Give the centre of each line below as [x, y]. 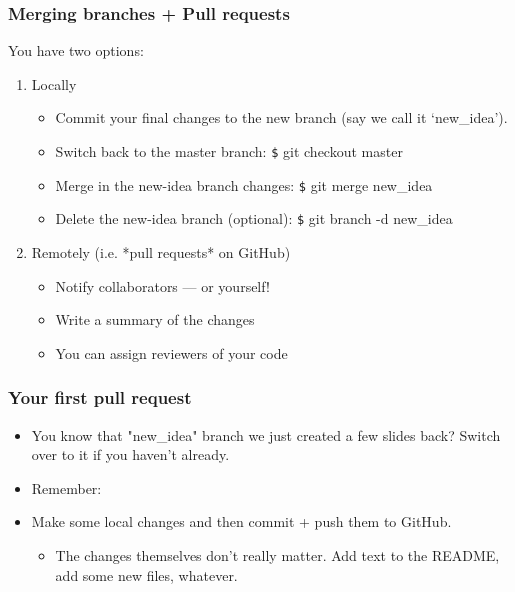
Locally [54, 83]
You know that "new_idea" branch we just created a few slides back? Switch [266, 434]
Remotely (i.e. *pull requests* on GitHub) [161, 251]
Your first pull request [100, 397]
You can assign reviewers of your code [171, 352]
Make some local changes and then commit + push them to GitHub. [241, 521]
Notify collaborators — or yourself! [162, 285]
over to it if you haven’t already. [130, 454]
